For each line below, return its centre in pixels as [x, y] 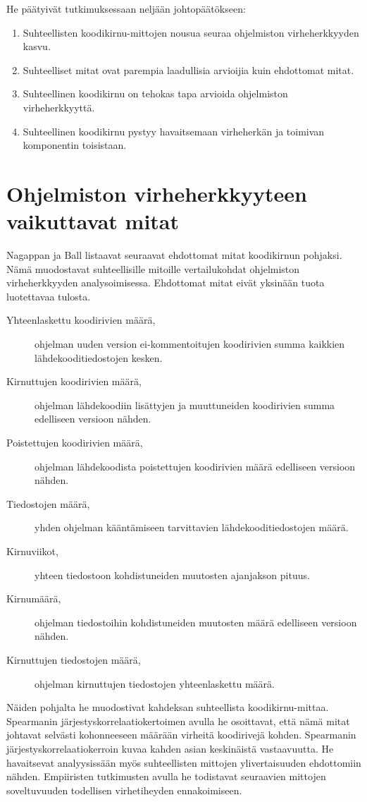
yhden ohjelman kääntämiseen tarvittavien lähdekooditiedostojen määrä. [192, 527]
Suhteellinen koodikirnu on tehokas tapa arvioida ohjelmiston [155, 93]
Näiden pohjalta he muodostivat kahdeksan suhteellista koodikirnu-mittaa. [168, 707]
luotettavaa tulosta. [49, 296]
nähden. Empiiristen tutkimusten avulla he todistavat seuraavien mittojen [166, 776]
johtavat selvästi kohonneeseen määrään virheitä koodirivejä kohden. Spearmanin [181, 735]
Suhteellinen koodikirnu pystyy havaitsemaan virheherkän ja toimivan [174, 131]
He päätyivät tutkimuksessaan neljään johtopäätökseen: [126, 8]
